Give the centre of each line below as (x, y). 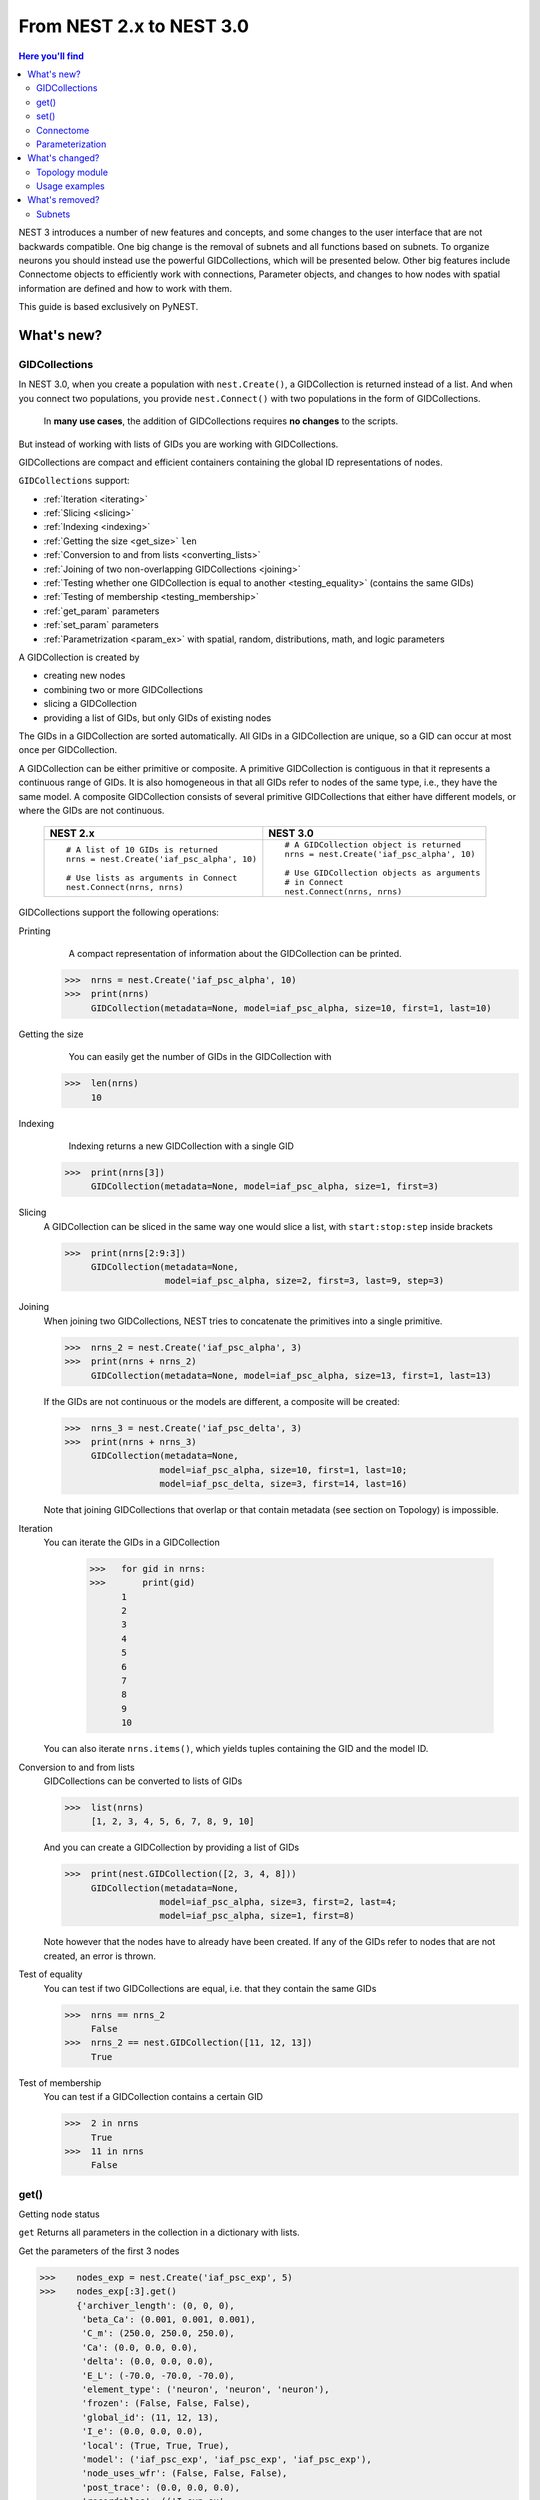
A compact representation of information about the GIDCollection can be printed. (235, 954)
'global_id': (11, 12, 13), (150, 2417)
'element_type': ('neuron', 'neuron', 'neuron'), (205, 2389)
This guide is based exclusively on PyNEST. (108, 307)
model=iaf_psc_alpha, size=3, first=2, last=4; (278, 1902)
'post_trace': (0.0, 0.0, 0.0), (160, 2487)
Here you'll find (51, 56)
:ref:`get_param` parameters (101, 611)
